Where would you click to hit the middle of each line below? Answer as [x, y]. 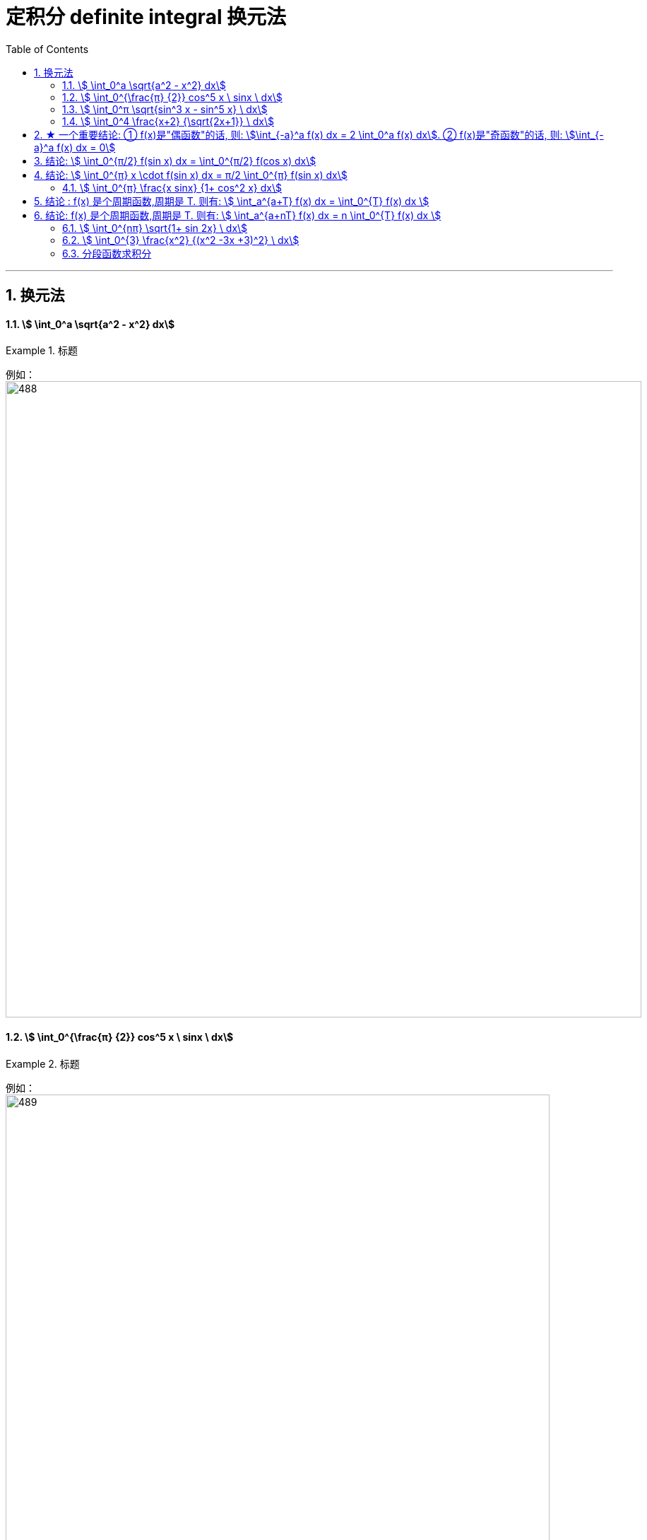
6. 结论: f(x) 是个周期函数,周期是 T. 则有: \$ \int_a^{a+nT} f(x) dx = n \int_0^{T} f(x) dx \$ [238, 215]
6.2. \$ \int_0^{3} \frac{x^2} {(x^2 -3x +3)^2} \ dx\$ [181, 240]
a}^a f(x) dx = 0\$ [75, 147]
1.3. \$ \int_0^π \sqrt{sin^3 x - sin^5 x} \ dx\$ [165, 109]
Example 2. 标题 [43, 1063]
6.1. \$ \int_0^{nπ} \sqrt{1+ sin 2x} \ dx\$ [155, 228]
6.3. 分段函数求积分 [107, 253]
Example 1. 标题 [42, 351]
